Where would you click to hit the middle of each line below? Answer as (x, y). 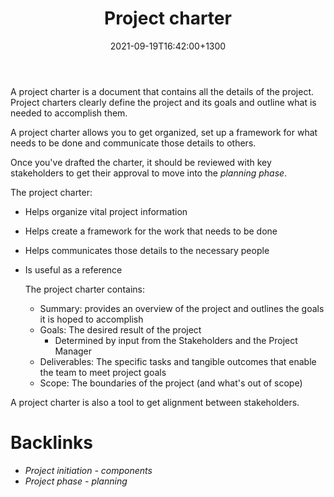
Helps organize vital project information (106, 211)
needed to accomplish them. (69, 113)
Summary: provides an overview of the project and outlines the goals (182, 308)
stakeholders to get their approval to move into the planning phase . (149, 173)
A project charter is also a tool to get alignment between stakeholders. (155, 402)
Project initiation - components (88, 470)
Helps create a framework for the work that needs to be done (151, 231)
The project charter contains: (84, 289)
